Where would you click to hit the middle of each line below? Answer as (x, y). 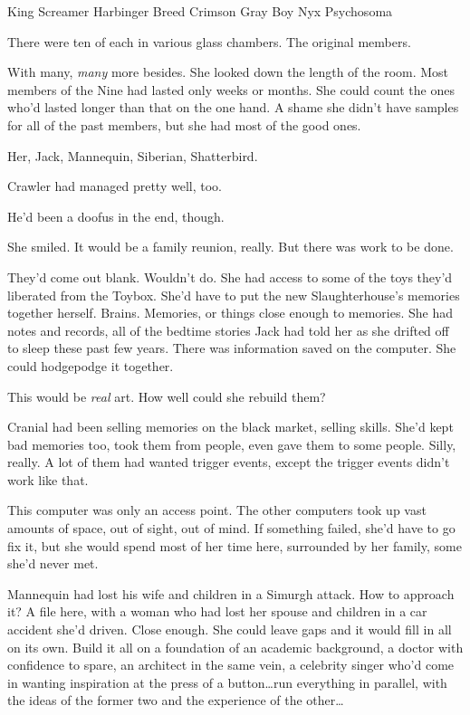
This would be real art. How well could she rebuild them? (167, 396)
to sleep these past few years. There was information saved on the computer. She (232, 348)
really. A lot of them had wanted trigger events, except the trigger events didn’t (229, 462)
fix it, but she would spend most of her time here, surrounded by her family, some (235, 545)
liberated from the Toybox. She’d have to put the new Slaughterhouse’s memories (234, 295)
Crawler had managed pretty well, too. (115, 186)
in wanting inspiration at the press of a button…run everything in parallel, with (227, 682)
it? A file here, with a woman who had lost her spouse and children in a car (217, 611)
